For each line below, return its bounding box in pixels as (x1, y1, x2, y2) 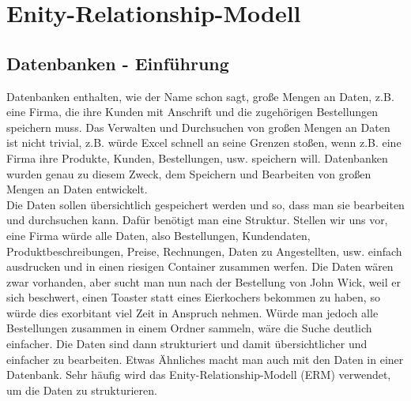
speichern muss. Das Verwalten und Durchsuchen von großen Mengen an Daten (6, 118, 390, 135)
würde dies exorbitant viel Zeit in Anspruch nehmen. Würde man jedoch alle (6, 304, 379, 320)
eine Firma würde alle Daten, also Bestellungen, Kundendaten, (6, 227, 311, 243)
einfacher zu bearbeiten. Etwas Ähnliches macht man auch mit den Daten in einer (6, 350, 404, 367)
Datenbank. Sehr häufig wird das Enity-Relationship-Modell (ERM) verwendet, (6, 366, 391, 383)
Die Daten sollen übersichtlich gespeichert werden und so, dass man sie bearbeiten (6, 196, 405, 212)
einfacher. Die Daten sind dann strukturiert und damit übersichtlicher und (6, 335, 368, 352)
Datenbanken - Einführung (6, 51, 229, 75)
